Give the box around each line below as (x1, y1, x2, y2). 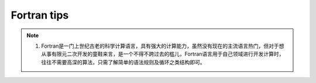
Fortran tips (11, 9, 69, 21)
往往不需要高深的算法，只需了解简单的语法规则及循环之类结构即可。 (41, 59, 205, 66)
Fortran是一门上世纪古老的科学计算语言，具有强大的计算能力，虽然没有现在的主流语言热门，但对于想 (41, 42, 284, 49)
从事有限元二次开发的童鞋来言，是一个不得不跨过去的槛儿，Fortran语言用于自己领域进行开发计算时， (41, 50, 284, 57)
